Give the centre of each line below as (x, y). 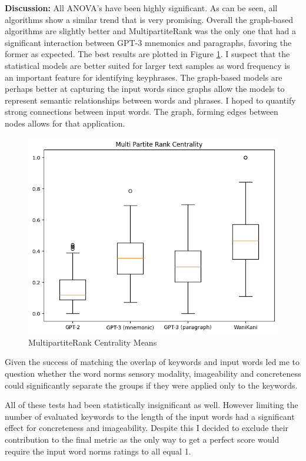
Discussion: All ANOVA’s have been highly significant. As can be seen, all (141, 8)
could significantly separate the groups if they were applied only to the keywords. (151, 385)
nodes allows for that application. (65, 123)
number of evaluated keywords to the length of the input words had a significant (150, 416)
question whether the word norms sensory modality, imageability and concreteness (153, 373)
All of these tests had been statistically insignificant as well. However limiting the (152, 405)
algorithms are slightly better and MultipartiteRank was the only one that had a (150, 31)
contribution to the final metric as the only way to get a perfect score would (142, 439)
